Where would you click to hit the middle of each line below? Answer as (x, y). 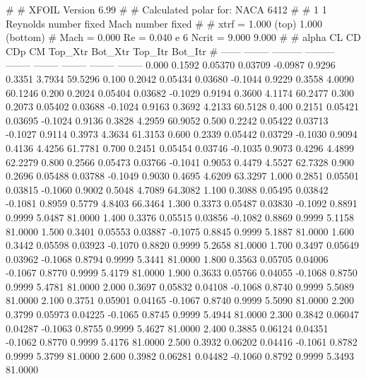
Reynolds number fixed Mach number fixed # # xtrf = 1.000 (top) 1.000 (164, 23)
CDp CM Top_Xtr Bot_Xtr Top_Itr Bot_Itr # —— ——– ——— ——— (170, 51)
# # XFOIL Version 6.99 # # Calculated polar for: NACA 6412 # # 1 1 (166, 9)
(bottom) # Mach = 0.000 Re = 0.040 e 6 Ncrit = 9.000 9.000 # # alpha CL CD (183, 37)
